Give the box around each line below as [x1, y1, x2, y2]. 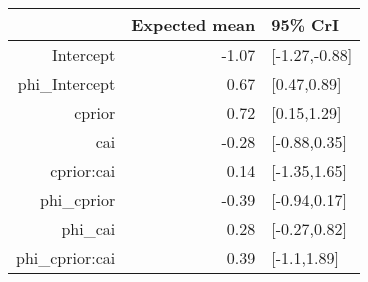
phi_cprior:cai [16, 246, 116, 269]
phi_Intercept [17, 72, 116, 95]
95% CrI [271, 13, 339, 36]
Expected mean [131, 13, 256, 36]
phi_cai [61, 217, 116, 240]
